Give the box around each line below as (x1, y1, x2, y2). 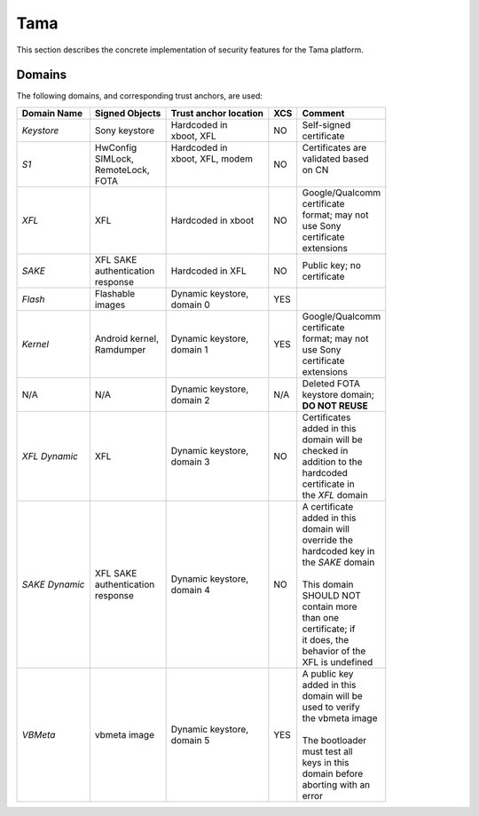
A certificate (302, 500, 354, 512)
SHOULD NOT (302, 589, 361, 601)
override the (302, 534, 354, 546)
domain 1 (170, 343, 208, 355)
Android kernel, (94, 332, 160, 345)
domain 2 (170, 393, 210, 406)
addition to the (302, 456, 363, 468)
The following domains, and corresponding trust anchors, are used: (16, 91, 263, 101)
